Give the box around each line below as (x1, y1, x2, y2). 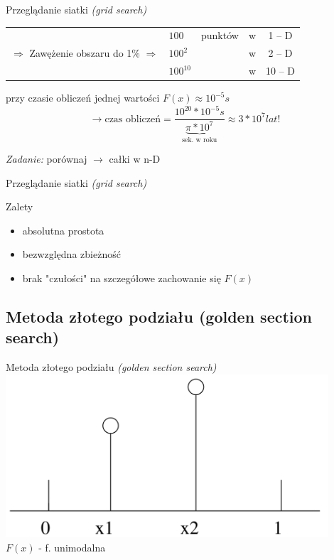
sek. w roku (182, 136, 217, 144)
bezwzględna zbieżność (22, 247, 121, 262)
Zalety (6, 199, 33, 214)
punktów (201, 28, 239, 43)
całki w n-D (109, 151, 161, 166)
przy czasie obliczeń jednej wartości (6, 90, 160, 105)
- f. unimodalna (38, 539, 106, 554)
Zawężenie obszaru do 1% (29, 45, 141, 60)
